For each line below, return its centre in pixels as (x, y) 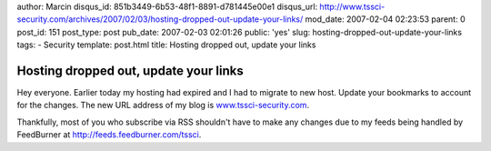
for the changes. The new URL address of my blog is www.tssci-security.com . (163, 106)
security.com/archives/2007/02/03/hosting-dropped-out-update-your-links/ (160, 19)
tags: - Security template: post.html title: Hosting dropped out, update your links (166, 45)
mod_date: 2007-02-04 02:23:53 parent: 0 (385, 19)
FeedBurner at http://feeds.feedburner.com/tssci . (109, 135)
